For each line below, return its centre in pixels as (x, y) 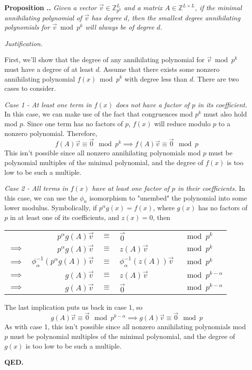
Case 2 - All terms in (36, 188)
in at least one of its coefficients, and (65, 217)
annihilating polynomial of (43, 17)
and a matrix (143, 7)
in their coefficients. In (211, 188)
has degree (107, 17)
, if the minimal (218, 7)
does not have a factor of (153, 104)
